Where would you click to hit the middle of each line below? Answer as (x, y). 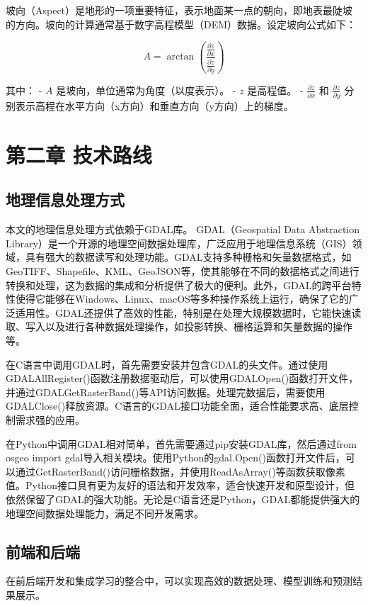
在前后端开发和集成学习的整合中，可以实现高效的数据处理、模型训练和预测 (179, 581)
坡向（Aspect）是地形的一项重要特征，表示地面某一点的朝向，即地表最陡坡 (179, 10)
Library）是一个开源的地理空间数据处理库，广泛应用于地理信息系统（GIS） (179, 243)
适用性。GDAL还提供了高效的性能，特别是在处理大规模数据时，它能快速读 (188, 312)
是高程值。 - (275, 90)
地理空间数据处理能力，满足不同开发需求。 (105, 513)
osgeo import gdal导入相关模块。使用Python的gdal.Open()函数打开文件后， (176, 458)
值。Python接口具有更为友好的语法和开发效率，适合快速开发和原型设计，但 (180, 485)
